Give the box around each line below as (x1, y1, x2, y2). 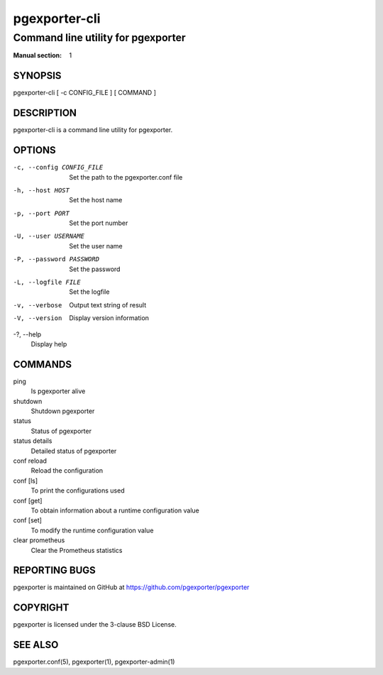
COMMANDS (13, 358, 72, 371)
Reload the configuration (30, 466, 104, 475)
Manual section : (13, 51, 62, 60)
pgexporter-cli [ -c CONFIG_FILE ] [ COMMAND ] (13, 89, 156, 97)
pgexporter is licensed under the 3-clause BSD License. (13, 620, 177, 629)
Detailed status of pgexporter (30, 446, 117, 455)
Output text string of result (69, 300, 147, 309)
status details (13, 437, 52, 445)
